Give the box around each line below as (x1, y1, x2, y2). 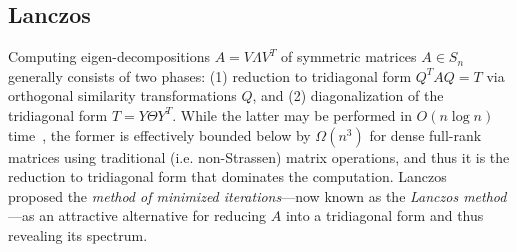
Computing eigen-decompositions (8, 46, 210, 67)
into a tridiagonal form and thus (285, 205, 484, 226)
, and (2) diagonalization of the (252, 85, 444, 106)
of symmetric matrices (281, 46, 417, 67)
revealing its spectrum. (8, 224, 148, 245)
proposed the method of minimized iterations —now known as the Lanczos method (8, 185, 507, 206)
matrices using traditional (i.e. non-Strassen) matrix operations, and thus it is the (8, 146, 510, 167)
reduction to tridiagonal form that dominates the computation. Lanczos (8, 166, 447, 187)
